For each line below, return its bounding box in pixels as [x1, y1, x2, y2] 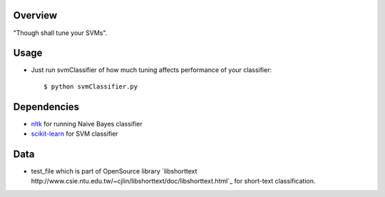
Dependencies [13, 101, 80, 113]
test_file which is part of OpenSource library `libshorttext [31, 167, 197, 176]
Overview [13, 9, 58, 21]
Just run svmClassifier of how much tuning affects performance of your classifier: [31, 66, 272, 74]
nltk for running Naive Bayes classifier [31, 119, 143, 128]
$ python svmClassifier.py [43, 82, 138, 91]
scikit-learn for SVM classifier [31, 129, 118, 138]
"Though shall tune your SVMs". [13, 29, 108, 37]
